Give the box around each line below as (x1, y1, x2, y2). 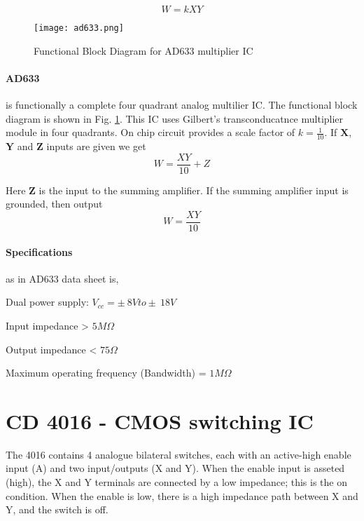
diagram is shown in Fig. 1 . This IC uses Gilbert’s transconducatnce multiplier (6, 111, 344, 126)
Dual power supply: (6, 295, 89, 309)
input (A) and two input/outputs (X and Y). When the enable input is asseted (6, 461, 345, 475)
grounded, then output (6, 196, 103, 211)
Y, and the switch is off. (6, 502, 108, 517)
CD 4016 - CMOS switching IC (6, 406, 314, 435)
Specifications (6, 244, 73, 259)
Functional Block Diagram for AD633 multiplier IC (34, 43, 253, 57)
